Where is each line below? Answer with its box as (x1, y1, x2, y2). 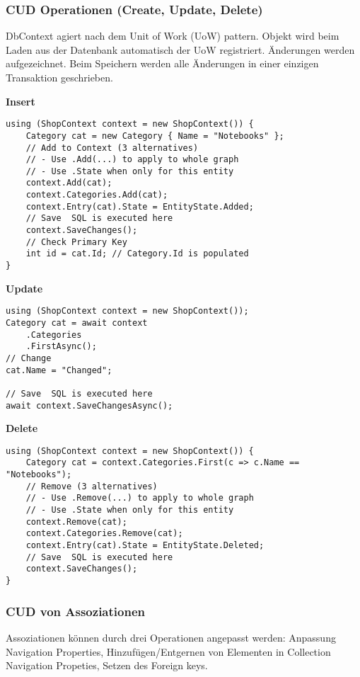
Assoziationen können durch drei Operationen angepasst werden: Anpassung (6, 630, 336, 644)
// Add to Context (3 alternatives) (25, 142, 199, 153)
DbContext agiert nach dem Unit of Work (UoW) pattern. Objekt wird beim (6, 28, 339, 43)
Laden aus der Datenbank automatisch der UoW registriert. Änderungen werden (6, 42, 355, 57)
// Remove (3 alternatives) (25, 481, 158, 491)
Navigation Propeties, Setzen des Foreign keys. (6, 658, 208, 673)
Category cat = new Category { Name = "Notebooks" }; (25, 130, 284, 141)
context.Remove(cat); (25, 516, 127, 527)
